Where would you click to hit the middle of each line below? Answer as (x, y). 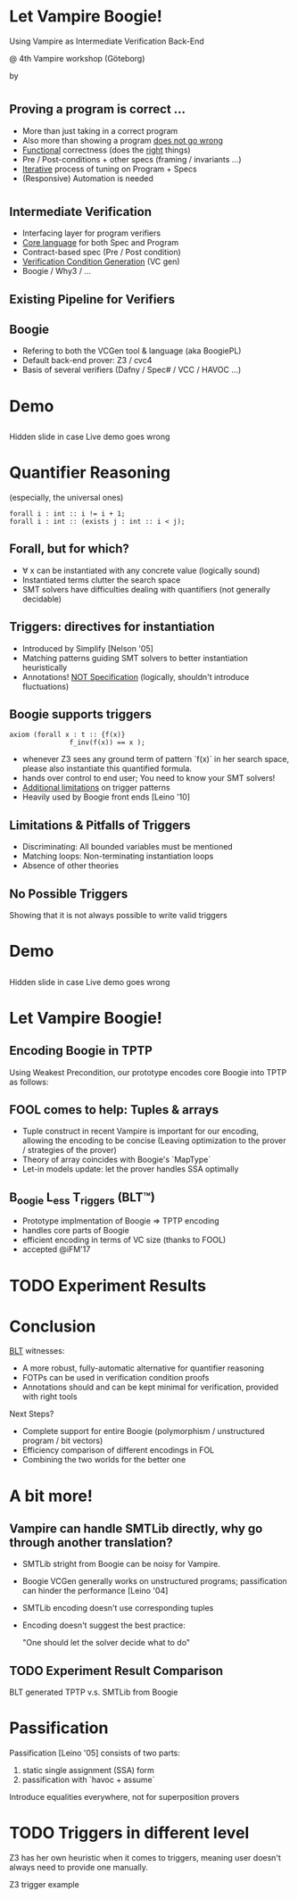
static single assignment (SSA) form (88, 1770)
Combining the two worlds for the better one (104, 1460)
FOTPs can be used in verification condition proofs (116, 1378)
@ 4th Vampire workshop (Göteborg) (77, 58)
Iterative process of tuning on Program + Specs (110, 169)
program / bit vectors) (62, 1441)
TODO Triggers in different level (129, 1833)
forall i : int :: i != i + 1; (67, 514)
